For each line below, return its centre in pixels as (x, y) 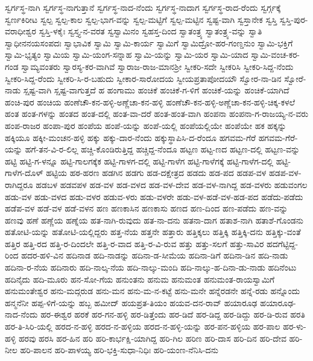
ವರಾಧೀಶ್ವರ (21, 31)
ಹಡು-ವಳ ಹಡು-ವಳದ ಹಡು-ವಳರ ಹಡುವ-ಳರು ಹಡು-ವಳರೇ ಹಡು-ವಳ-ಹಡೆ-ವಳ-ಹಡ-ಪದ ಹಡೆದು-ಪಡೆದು (154, 196)
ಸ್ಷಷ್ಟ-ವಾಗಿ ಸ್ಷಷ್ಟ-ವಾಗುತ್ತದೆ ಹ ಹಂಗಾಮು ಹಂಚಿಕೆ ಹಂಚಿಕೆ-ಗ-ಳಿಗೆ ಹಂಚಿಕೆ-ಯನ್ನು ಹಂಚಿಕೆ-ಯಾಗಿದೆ (156, 90)
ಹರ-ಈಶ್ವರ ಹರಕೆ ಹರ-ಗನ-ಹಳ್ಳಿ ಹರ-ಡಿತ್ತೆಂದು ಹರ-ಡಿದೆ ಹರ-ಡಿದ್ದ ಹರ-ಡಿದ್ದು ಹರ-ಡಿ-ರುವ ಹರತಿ (173, 314)
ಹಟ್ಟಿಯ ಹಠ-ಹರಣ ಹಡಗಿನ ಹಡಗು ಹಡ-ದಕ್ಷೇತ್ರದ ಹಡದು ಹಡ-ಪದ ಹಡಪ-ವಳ (156, 173)
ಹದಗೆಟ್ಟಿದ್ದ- (283, 243)
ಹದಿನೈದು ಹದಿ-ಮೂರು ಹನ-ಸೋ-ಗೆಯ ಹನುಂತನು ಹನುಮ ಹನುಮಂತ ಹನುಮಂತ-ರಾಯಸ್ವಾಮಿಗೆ (140, 279)
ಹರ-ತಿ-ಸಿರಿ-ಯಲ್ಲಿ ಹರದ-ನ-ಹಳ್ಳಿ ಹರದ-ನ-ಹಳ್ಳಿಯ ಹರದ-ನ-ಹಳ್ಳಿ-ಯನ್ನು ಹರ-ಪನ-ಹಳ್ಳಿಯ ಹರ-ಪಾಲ (143, 326)
